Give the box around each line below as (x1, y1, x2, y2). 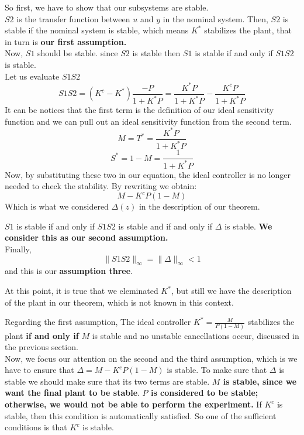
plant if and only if (5, 329, 79, 341)
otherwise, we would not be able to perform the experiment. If (5, 398, 262, 410)
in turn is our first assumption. (5, 35, 127, 47)
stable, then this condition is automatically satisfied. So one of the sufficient (5, 409, 277, 422)
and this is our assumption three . (5, 265, 133, 277)
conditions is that (5, 421, 67, 433)
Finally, (5, 243, 32, 255)
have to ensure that (5, 364, 74, 376)
